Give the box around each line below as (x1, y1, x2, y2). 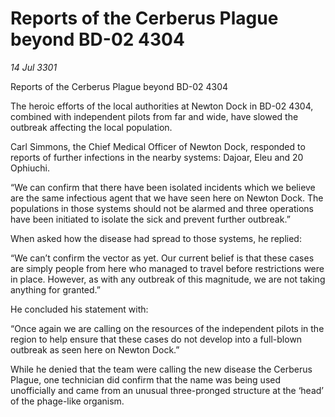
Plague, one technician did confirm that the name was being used (10, 373, 282, 386)
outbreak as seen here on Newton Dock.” (10, 343, 180, 356)
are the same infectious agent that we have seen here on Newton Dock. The (10, 192, 324, 204)
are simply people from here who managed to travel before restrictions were (10, 262, 325, 274)
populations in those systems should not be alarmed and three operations (10, 202, 314, 214)
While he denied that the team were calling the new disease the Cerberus (10, 363, 313, 375)
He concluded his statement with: (10, 303, 149, 315)
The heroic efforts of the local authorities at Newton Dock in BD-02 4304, (10, 100, 314, 112)
